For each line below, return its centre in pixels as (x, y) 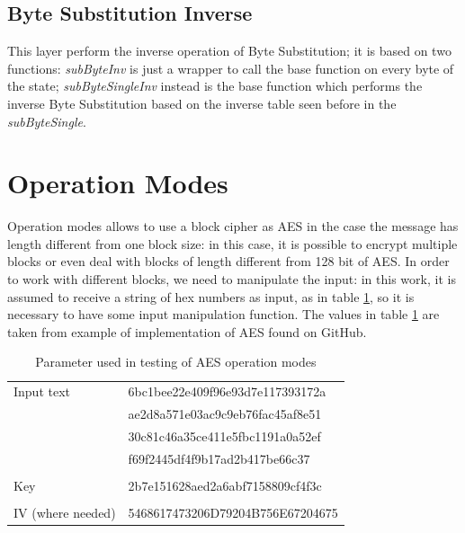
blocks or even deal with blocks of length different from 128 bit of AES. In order (228, 261)
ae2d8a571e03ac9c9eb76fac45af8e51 (225, 414)
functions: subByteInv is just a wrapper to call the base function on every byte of (231, 68)
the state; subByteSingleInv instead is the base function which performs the (215, 86)
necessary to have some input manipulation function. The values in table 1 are (224, 314)
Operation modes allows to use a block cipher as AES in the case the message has (233, 226)
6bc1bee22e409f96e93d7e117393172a (227, 391)
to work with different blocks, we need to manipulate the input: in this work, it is (232, 279)
